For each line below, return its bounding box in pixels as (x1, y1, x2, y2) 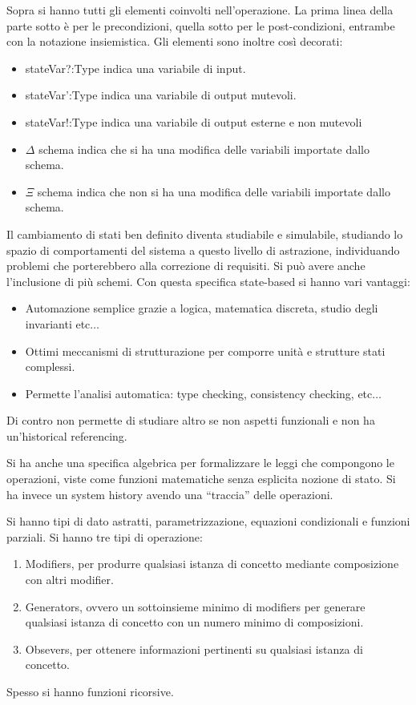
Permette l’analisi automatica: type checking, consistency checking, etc (25, 385, 373, 401)
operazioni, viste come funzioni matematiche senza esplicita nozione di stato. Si (6, 470, 396, 487)
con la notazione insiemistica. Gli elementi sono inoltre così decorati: (6, 33, 343, 50)
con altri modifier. (25, 571, 114, 588)
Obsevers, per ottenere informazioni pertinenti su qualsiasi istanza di (25, 640, 363, 657)
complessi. (25, 358, 75, 375)
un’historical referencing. (6, 427, 127, 444)
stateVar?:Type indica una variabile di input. (25, 59, 246, 76)
